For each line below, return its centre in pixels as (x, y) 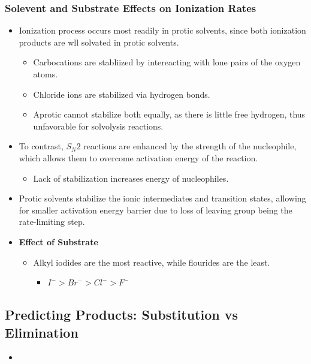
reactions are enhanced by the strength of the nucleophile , (190, 146)
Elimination (42, 332)
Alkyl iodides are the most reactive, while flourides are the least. (152, 262)
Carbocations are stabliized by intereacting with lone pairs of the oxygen (167, 62)
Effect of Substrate (58, 241)
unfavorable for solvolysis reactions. (98, 126)
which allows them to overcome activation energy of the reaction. (138, 157)
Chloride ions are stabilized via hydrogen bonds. (122, 94)
